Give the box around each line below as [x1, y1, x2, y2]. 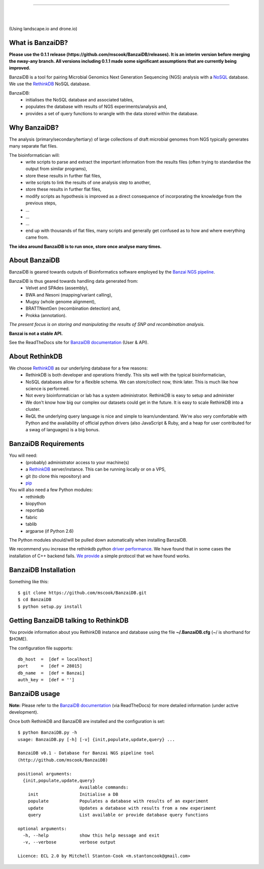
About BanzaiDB [9, 256, 60, 265]
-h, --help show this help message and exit [22, 833, 160, 838]
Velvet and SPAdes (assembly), [25, 285, 89, 291]
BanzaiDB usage [9, 689, 60, 698]
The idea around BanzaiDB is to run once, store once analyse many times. [9, 243, 162, 249]
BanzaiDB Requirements [9, 440, 85, 448]
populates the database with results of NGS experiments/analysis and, [25, 103, 168, 110]
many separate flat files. [9, 143, 58, 149]
